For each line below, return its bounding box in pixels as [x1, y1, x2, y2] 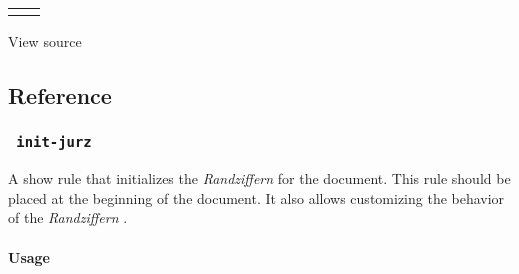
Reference [8, 79, 112, 110]
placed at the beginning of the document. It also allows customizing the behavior [8, 187, 505, 208]
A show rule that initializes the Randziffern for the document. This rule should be [8, 168, 511, 189]
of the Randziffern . [8, 207, 128, 228]
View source [8, 31, 82, 51]
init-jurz [16, 134, 92, 151]
